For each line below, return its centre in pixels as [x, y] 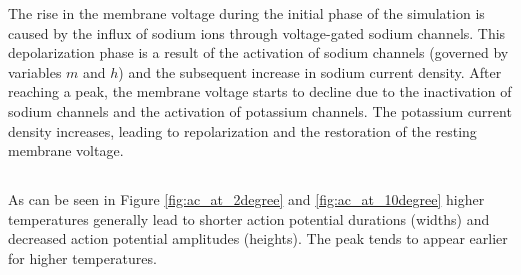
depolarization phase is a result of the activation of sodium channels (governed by [258, 52]
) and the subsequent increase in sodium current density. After [310, 71]
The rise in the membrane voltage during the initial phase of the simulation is [246, 13]
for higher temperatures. [82, 257]
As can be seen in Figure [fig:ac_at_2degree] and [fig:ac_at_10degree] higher [246, 199]
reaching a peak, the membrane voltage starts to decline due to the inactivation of [260, 91]
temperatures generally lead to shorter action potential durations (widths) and [249, 218]
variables [35, 71]
